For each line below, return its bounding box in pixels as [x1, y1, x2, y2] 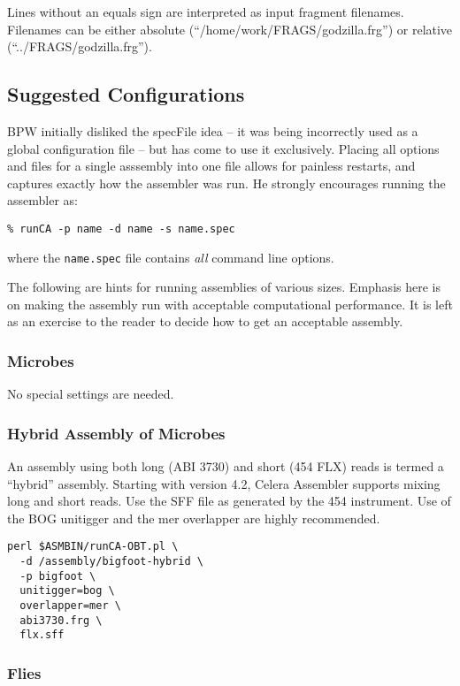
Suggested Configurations [7, 80, 245, 108]
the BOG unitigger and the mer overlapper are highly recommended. [7, 508, 380, 527]
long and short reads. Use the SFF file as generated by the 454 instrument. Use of [7, 492, 451, 510]
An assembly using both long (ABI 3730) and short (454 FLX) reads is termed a [7, 457, 444, 476]
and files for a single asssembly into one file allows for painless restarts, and [7, 156, 416, 175]
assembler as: [7, 191, 78, 210]
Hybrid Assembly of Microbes [7, 422, 226, 444]
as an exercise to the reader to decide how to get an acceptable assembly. [7, 312, 403, 331]
